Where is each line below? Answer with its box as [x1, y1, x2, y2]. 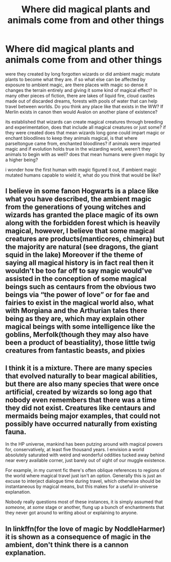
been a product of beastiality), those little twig [5, 338, 156, 347]
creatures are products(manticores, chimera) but [5, 235, 165, 243]
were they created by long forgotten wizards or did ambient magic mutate [5, 70, 160, 77]
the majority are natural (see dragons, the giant [5, 242, 159, 251]
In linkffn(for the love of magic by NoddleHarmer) [5, 524, 165, 533]
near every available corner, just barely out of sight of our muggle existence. [5, 457, 166, 463]
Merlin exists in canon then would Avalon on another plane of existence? [5, 109, 158, 115]
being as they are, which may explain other [5, 314, 144, 323]
